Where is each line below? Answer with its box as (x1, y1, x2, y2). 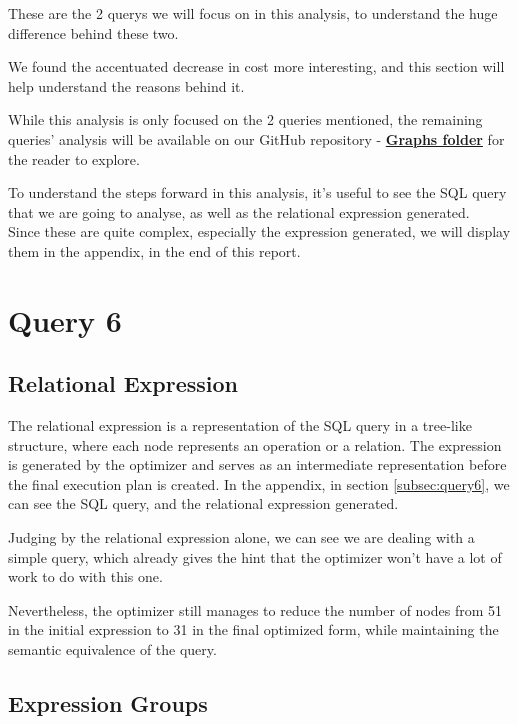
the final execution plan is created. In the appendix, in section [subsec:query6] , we (8, 473, 510, 494)
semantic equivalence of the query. (8, 639, 217, 660)
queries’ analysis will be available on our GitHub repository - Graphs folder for (8, 128, 505, 149)
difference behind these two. (8, 22, 179, 43)
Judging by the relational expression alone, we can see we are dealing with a (8, 527, 475, 548)
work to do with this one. (8, 566, 163, 587)
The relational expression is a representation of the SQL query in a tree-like (8, 415, 472, 436)
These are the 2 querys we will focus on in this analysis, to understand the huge (8, 3, 498, 23)
